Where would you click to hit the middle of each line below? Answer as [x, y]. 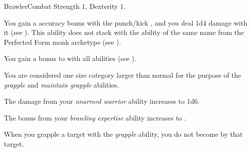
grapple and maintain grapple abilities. [61, 84]
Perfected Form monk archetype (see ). [63, 42]
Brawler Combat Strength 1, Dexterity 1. [65, 6]
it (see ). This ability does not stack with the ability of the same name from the [124, 32]
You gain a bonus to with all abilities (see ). [70, 58]
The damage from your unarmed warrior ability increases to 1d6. [102, 101]
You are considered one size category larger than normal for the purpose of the [123, 75]
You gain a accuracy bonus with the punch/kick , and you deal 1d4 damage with [126, 22]
